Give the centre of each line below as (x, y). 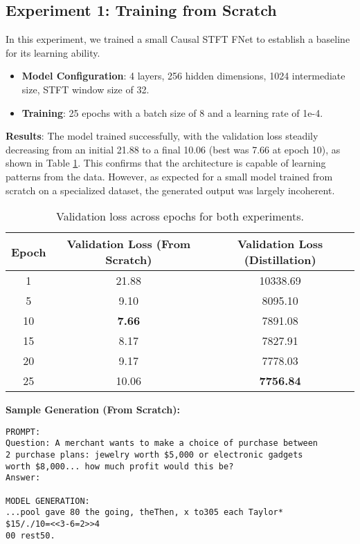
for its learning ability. (53, 52)
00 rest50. (30, 535)
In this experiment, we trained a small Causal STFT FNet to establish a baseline (178, 39)
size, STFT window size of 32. (85, 89)
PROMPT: (23, 432)
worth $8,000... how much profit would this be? (120, 466)
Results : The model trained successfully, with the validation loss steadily (162, 136)
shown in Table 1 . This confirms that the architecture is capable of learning (166, 163)
